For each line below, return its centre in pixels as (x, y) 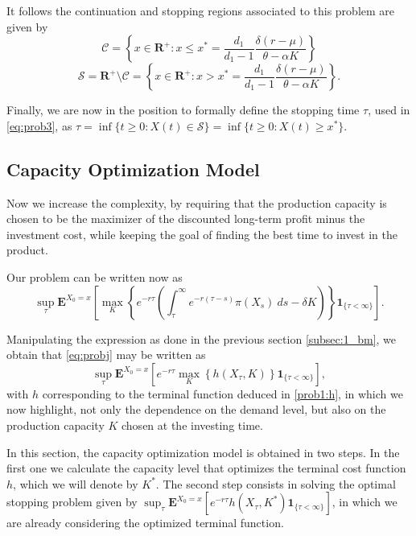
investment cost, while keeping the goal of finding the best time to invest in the (202, 234)
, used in (389, 110)
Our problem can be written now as (95, 276)
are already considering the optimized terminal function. (145, 523)
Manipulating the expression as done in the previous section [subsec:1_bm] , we (202, 338)
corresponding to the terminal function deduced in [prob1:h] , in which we (222, 393)
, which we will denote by (76, 483)
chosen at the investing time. (192, 425)
